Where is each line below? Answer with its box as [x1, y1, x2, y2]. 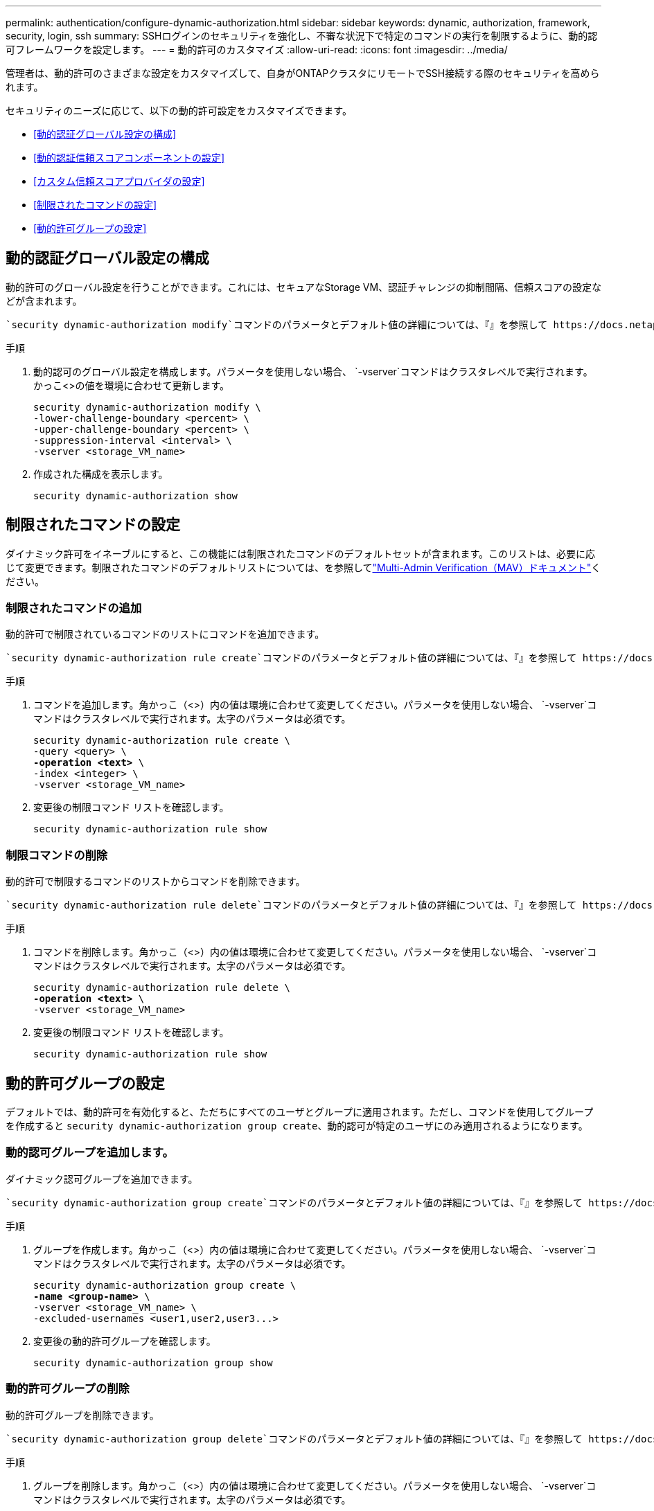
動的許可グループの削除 [6, 1382, 130, 1396]
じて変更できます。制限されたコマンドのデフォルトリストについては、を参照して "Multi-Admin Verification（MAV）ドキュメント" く [6, 561, 601, 573]
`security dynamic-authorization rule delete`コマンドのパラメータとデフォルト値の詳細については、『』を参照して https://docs [6, 900, 653, 911]
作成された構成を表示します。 [33, 467, 168, 480]
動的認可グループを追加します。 [6, 1145, 174, 1160]
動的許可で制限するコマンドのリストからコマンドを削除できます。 [6, 875, 306, 888]
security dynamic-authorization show [33, 490, 238, 501]
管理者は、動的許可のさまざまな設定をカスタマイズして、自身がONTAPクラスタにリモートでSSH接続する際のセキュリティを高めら [6, 67, 600, 79]
